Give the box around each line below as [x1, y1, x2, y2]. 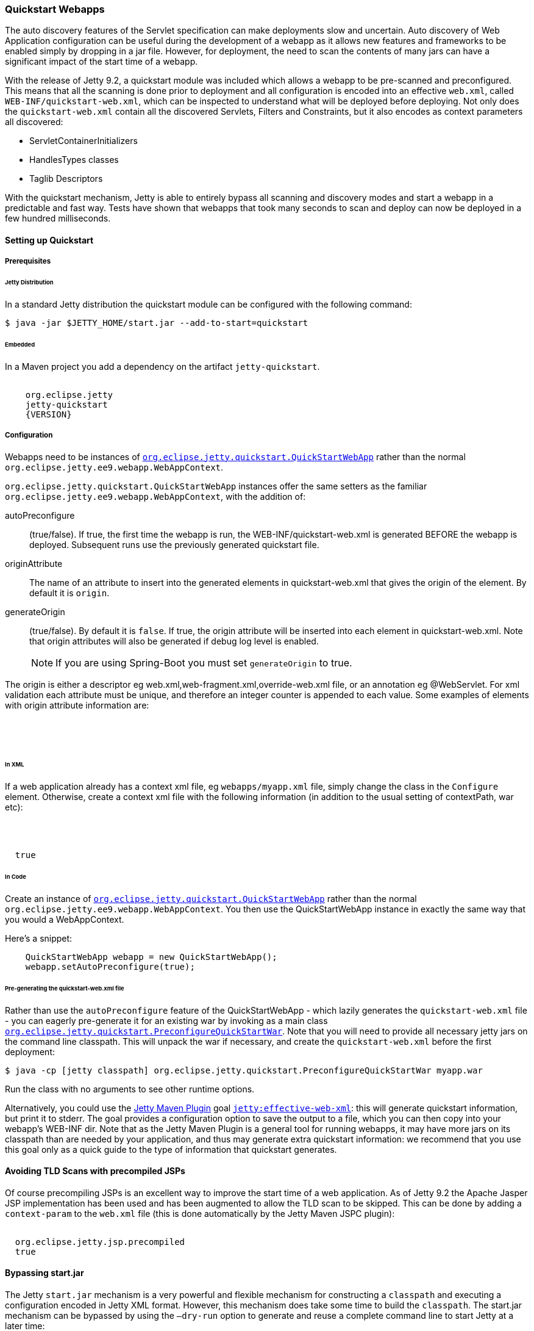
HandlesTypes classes [29, 154, 119, 165]
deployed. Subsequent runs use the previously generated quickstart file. [29, 539, 319, 550]
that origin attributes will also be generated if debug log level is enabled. [29, 635, 319, 646]
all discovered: [5, 117, 63, 128]
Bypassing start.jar [5, 1268, 84, 1279]
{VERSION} [25, 409, 72, 419]
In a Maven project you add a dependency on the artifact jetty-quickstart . [5, 361, 320, 372]
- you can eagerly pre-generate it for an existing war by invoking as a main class [5, 1015, 328, 1026]
